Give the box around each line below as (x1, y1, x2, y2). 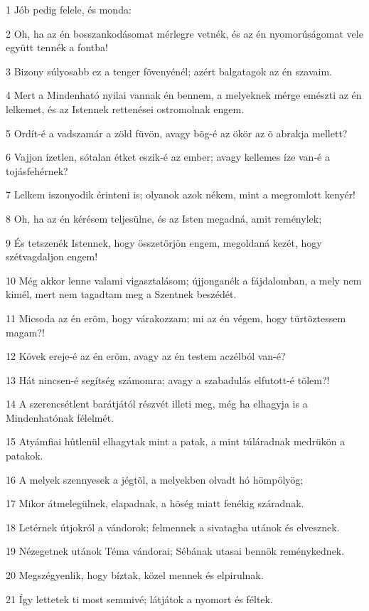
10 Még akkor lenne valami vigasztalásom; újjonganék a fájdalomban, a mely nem (6, 272, 362, 287)
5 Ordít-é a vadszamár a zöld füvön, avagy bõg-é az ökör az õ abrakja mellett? (6, 125, 348, 140)
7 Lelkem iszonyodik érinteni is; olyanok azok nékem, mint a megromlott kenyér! (6, 187, 355, 202)
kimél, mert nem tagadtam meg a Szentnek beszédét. (6, 287, 237, 302)
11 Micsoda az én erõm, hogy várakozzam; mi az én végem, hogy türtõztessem (6, 310, 346, 325)
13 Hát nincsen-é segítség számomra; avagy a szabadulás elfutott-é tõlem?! (6, 372, 330, 387)
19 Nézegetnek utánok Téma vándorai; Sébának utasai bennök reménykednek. (6, 543, 345, 558)
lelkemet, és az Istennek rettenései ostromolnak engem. (6, 101, 245, 116)
